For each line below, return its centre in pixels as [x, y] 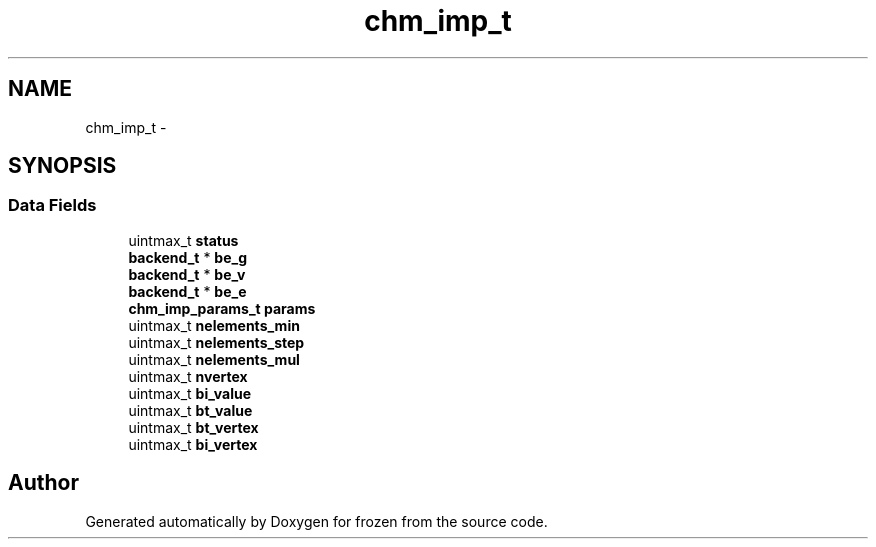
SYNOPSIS [62, 166]
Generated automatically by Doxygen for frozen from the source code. [316, 521]
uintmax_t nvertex [188, 376]
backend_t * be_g [188, 257]
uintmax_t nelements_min [214, 325]
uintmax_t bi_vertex [193, 444]
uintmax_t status [183, 240]
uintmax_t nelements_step [216, 342]
